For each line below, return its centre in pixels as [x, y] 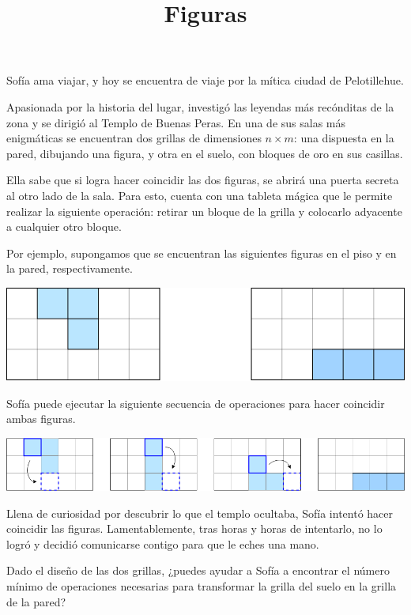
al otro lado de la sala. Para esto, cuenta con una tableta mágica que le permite [200, 195]
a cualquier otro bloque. [64, 226]
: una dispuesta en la [344, 138]
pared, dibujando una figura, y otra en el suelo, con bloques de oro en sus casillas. [205, 153]
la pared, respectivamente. [70, 268]
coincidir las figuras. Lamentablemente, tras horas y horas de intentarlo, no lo [194, 528]
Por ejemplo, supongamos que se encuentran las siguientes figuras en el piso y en [202, 253]
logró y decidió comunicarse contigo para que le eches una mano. [163, 543]
